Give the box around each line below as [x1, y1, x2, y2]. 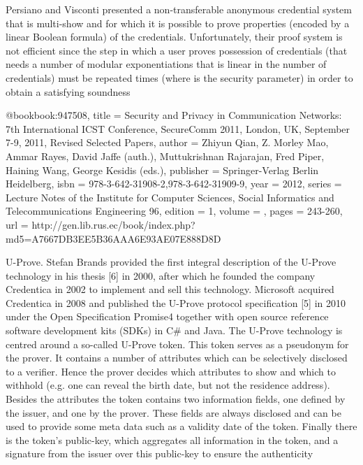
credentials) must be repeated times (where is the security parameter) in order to [6, 70, 353, 85]
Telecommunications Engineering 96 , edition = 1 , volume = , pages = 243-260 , [6, 203, 343, 218]
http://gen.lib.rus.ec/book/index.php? [31, 217, 195, 231]
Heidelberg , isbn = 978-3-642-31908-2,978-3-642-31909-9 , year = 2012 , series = [6, 176, 342, 191]
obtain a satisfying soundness [6, 84, 131, 99]
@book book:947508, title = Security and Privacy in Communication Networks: [6, 108, 342, 122]
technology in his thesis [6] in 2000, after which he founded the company [6, 268, 316, 282]
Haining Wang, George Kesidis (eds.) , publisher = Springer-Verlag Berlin [6, 162, 319, 177]
